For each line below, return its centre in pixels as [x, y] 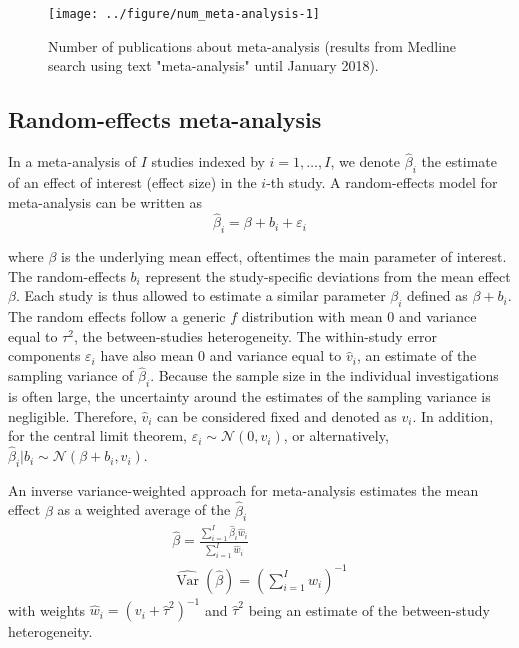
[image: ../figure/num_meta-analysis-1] [184, 14]
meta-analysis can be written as [105, 201]
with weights [47, 609]
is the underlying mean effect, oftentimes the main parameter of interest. [284, 256]
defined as [437, 295]
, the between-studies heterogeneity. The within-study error [255, 335]
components [44, 355]
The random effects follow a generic [117, 316]
